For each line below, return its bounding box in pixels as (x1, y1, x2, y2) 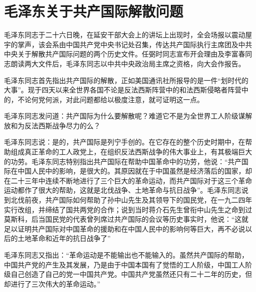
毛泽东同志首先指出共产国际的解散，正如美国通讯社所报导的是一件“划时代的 (4, 75, 249, 85)
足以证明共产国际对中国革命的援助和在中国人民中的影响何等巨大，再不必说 (4, 223, 245, 234)
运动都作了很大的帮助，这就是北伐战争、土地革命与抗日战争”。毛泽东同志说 (4, 185, 249, 195)
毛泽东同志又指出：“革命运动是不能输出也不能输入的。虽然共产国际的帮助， (4, 250, 249, 260)
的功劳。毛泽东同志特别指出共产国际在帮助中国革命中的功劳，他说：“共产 (4, 156, 242, 166)
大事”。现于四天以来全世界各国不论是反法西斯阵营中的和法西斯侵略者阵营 (4, 85, 242, 95)
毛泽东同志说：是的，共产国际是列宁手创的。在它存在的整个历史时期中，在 (4, 137, 245, 147)
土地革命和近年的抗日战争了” (17, 233, 111, 243)
